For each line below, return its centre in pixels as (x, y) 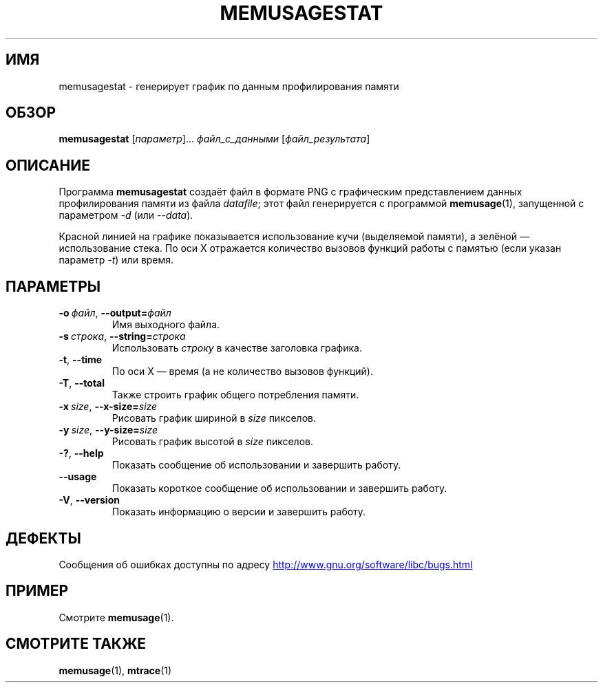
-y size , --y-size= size (108, 430)
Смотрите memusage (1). (116, 617)
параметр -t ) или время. (116, 260)
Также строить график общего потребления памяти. (235, 395)
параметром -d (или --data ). (126, 215)
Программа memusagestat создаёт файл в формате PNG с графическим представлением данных (290, 192)
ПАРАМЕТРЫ (53, 286)
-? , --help (81, 453)
